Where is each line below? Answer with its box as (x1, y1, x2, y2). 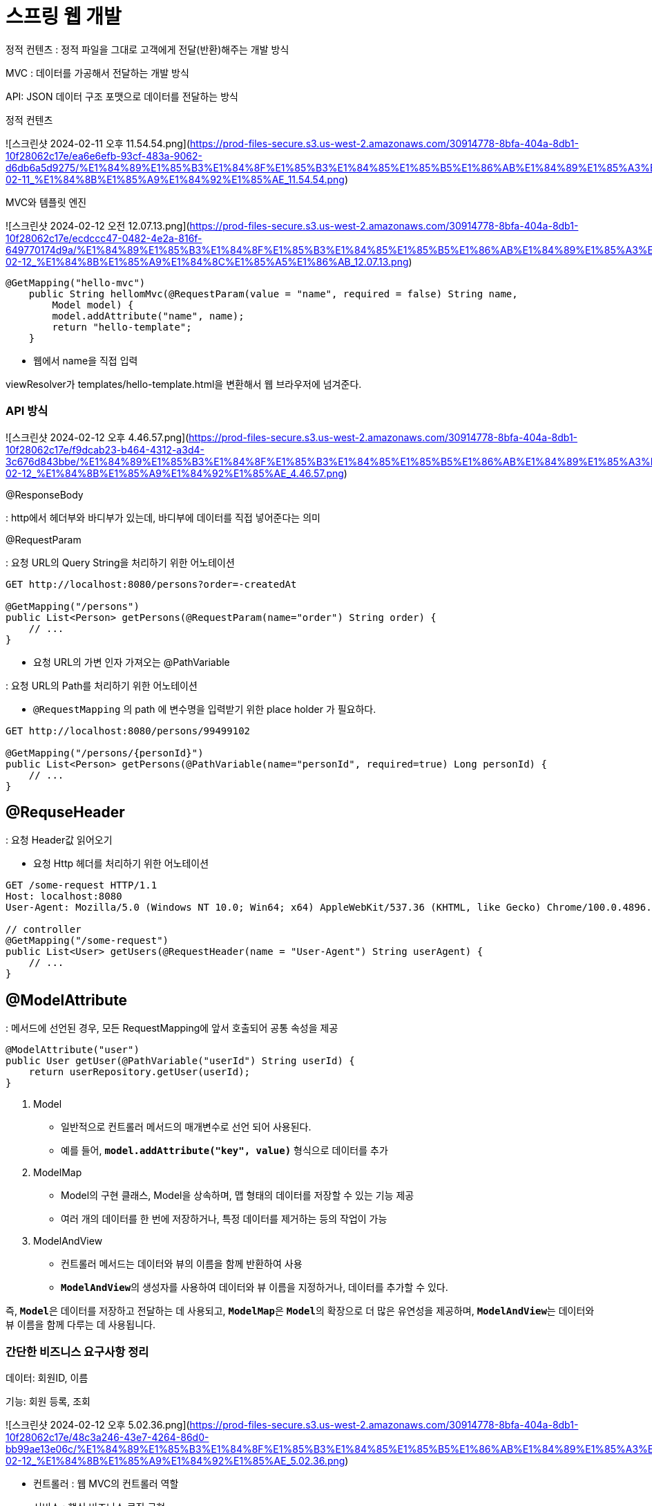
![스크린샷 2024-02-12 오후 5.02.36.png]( (6, 1418, 190, 1431)
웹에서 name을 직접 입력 (33, 354, 138, 366)
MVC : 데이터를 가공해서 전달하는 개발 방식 (6, 66, 189, 79)
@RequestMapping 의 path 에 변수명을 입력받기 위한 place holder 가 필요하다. (33, 703, 376, 715)
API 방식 (6, 404, 48, 418)
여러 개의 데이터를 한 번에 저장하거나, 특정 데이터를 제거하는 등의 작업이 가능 (61, 1213, 387, 1225)
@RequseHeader (6, 803, 125, 821)
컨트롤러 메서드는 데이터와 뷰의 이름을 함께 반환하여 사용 (61, 1258, 303, 1270)
